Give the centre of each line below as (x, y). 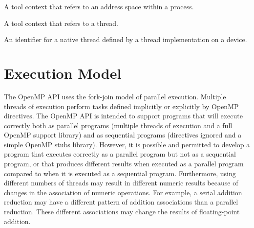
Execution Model (63, 73)
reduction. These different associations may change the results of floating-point (122, 212)
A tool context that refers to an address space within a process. (99, 6)
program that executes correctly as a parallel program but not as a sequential (120, 154)
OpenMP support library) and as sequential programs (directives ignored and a (123, 135)
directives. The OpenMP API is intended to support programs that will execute (123, 116)
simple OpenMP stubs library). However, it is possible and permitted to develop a (127, 144)
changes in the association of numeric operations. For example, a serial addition (123, 192)
